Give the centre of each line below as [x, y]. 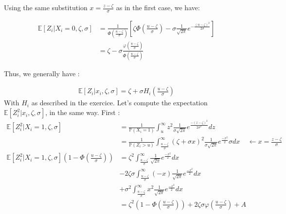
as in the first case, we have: [158, 7]
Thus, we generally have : [42, 73]
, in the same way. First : [83, 112]
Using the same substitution [46, 7]
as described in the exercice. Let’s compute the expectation [119, 103]
